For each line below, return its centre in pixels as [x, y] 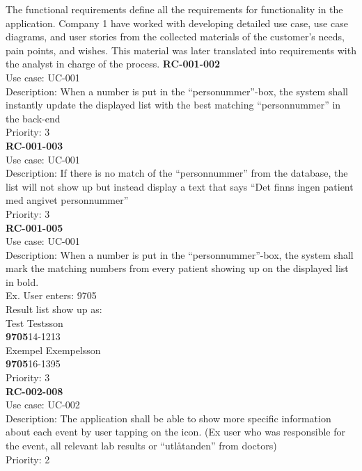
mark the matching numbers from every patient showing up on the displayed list [177, 268]
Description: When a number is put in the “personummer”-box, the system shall [177, 91]
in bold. [22, 281]
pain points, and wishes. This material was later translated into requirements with [181, 50]
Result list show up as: [54, 309]
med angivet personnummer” [67, 200]
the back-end [33, 118]
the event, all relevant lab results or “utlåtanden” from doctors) [141, 445]
